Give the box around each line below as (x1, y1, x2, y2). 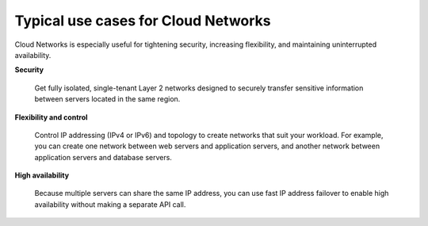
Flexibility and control (14, 112, 88, 122)
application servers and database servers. (34, 152, 172, 162)
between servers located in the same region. (34, 94, 181, 104)
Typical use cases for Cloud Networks (14, 12, 271, 29)
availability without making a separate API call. (34, 199, 186, 209)
